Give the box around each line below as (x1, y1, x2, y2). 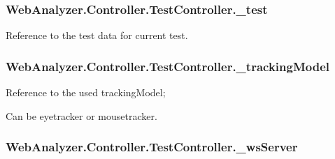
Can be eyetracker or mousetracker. (6, 108, 157, 123)
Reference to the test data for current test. (6, 28, 188, 43)
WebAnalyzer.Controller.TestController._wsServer (6, 138, 298, 156)
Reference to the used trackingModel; (6, 85, 166, 100)
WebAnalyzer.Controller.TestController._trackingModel (6, 57, 329, 75)
